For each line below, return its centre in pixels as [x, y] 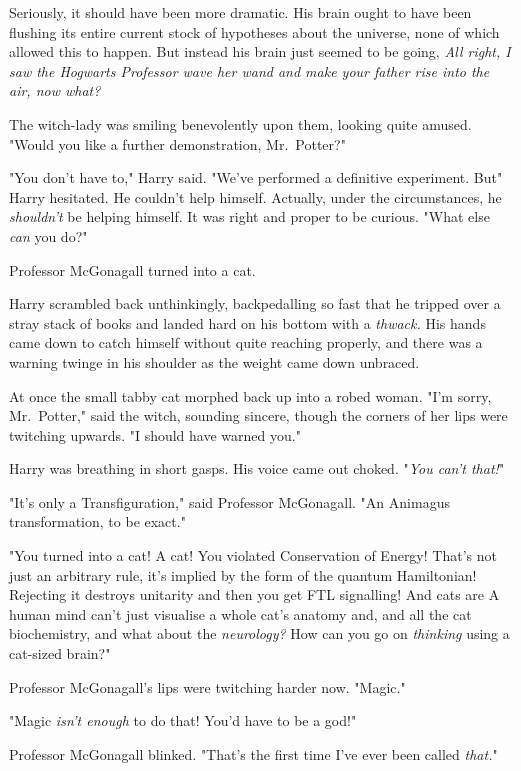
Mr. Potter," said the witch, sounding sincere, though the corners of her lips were [258, 415]
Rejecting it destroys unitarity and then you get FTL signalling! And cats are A [254, 594]
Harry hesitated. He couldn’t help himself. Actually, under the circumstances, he [255, 196]
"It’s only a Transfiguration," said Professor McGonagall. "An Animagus [229, 501]
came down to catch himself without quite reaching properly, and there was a [246, 342]
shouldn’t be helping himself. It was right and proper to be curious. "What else [249, 216]
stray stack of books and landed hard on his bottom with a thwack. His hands [247, 322]
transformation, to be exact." [97, 521]
